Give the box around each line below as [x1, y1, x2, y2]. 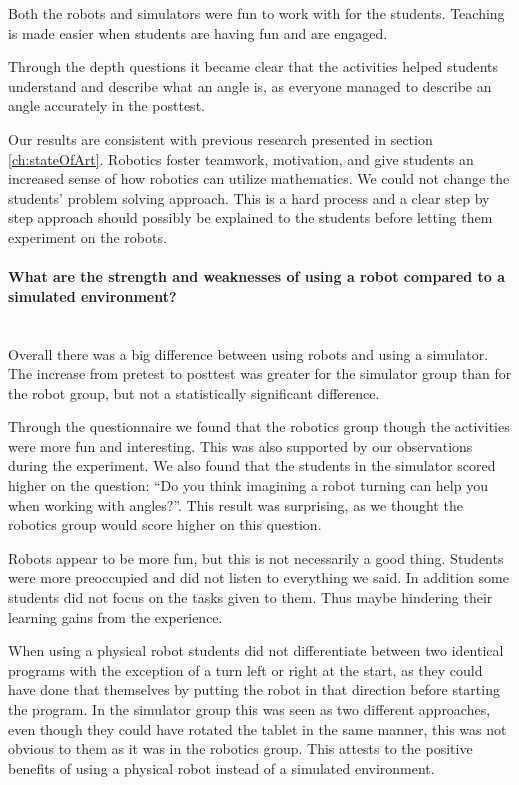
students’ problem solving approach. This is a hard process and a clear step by [8, 187, 490, 208]
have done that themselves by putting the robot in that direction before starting [8, 679, 500, 700]
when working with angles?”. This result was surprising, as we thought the [8, 494, 463, 515]
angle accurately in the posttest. [8, 95, 205, 116]
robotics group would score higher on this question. [8, 514, 322, 535]
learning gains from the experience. [8, 606, 223, 627]
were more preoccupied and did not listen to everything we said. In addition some [8, 567, 509, 588]
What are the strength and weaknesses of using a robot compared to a [8, 266, 506, 287]
